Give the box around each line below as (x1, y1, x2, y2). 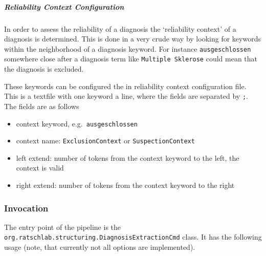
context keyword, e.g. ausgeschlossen (16, 118, 138, 129)
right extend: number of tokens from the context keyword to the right (16, 180, 235, 190)
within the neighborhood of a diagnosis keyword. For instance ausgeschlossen (4, 43, 251, 54)
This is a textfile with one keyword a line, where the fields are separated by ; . (4, 91, 248, 101)
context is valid (16, 162, 64, 173)
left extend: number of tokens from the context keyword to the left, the (16, 152, 239, 163)
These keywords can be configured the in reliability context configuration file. (4, 80, 247, 91)
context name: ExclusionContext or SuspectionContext (16, 135, 195, 146)
